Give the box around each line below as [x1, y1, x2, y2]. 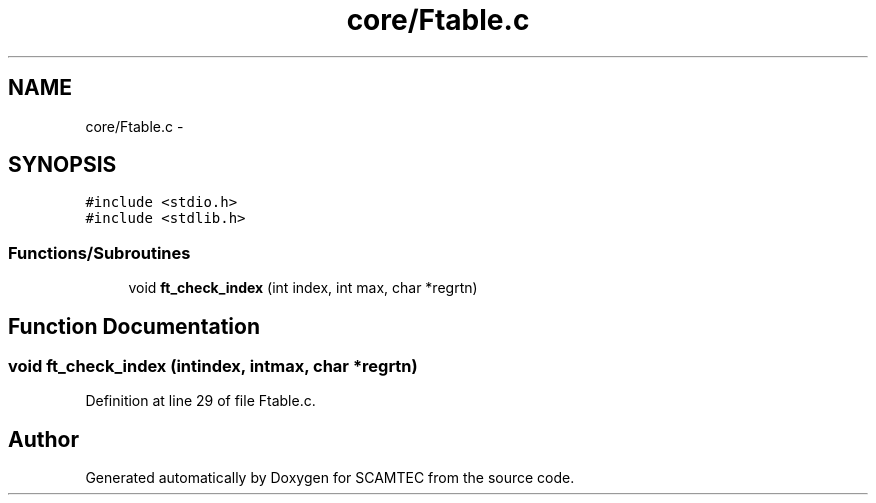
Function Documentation [8, 313, 260, 339]
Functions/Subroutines [8, 242, 191, 263]
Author [8, 426, 79, 452]
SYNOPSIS [8, 152, 117, 178]
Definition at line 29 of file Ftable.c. [85, 392, 316, 410]
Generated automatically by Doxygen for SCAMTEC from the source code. [85, 469, 575, 487]
